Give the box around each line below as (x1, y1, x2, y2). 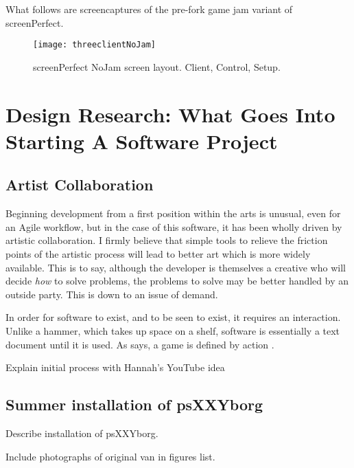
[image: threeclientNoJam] (33, 40, 156, 50)
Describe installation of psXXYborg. (5, 425, 158, 440)
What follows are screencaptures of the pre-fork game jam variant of (5, 2, 293, 16)
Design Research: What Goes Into (5, 100, 335, 128)
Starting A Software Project (5, 126, 278, 155)
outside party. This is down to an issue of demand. (5, 287, 218, 301)
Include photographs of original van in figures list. (5, 449, 215, 463)
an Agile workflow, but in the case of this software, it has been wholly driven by (5, 219, 342, 234)
